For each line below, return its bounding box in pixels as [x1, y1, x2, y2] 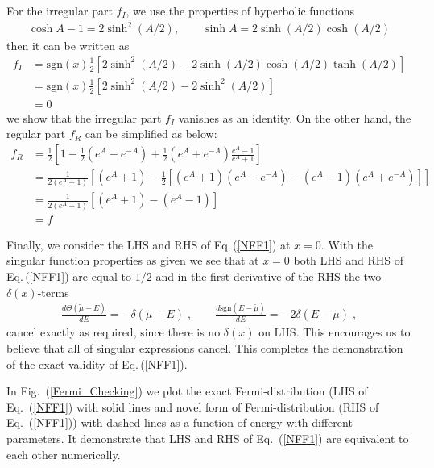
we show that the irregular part [6, 109, 162, 126]
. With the [320, 236, 374, 253]
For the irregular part [6, 2, 113, 19]
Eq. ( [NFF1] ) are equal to [6, 267, 132, 284]
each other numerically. [6, 445, 121, 462]
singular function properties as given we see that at [6, 252, 259, 269]
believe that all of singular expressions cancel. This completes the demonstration [6, 340, 403, 357]
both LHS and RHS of [293, 252, 404, 269]
